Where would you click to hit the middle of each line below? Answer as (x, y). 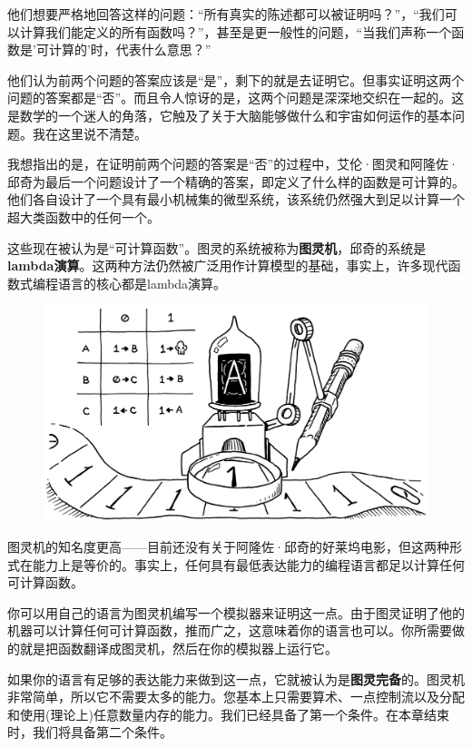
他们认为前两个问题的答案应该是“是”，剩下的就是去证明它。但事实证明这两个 (236, 79)
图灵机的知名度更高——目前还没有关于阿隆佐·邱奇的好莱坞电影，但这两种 (228, 546)
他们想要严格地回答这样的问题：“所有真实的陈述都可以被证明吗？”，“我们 (226, 14)
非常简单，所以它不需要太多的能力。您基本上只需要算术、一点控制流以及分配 (236, 697)
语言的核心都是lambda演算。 (142, 283)
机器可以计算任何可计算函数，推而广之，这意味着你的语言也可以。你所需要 (230, 630)
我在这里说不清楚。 (89, 133)
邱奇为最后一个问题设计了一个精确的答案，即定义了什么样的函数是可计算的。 (236, 181)
